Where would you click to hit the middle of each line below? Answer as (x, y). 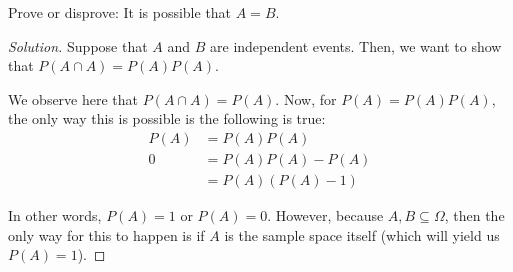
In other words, (55, 215)
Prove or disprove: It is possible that (120, 12)
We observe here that (73, 98)
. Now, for (306, 98)
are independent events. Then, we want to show (356, 45)
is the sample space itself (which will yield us (362, 234)
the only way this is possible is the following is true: (167, 118)
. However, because (325, 215)
